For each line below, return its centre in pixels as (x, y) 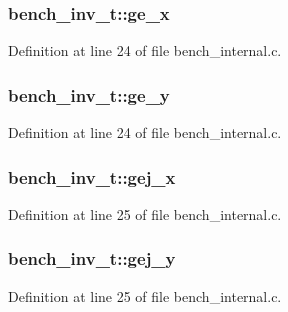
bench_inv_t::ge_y (89, 94)
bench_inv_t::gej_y (92, 258)
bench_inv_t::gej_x (92, 176)
